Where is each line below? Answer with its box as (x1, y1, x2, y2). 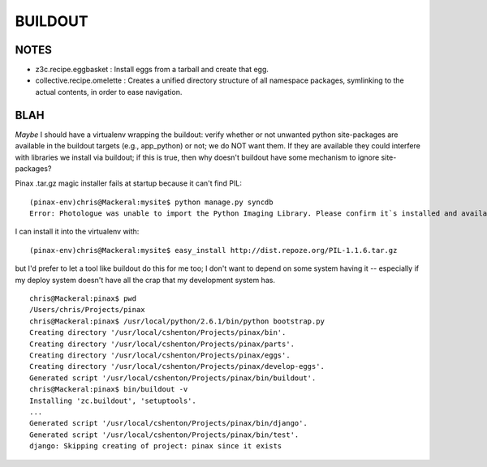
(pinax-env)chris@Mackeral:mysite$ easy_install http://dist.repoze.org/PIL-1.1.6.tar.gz (29, 246, 398, 255)
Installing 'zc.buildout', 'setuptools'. (29, 396, 196, 405)
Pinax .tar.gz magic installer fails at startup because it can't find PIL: (15, 178, 243, 188)
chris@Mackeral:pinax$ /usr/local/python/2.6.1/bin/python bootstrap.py (29, 316, 325, 326)
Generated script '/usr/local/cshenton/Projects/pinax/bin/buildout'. (29, 373, 317, 383)
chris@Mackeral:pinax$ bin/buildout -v (29, 385, 188, 394)
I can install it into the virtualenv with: (15, 227, 140, 237)
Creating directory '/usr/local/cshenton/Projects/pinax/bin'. (29, 328, 287, 337)
